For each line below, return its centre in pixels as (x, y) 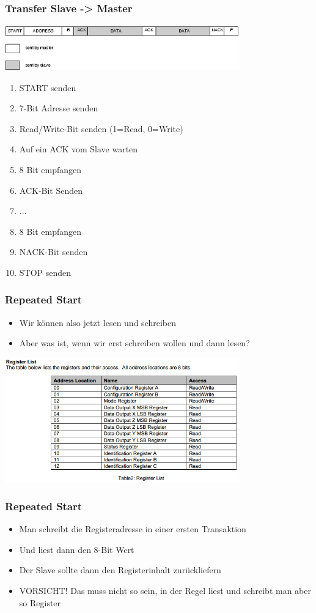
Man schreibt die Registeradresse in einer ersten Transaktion (133, 529)
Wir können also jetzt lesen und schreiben (97, 322)
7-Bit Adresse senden (59, 108)
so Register (40, 602)
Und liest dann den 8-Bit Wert (77, 549)
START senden (48, 87)
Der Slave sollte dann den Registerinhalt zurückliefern (120, 570)
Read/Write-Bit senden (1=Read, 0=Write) (101, 128)
